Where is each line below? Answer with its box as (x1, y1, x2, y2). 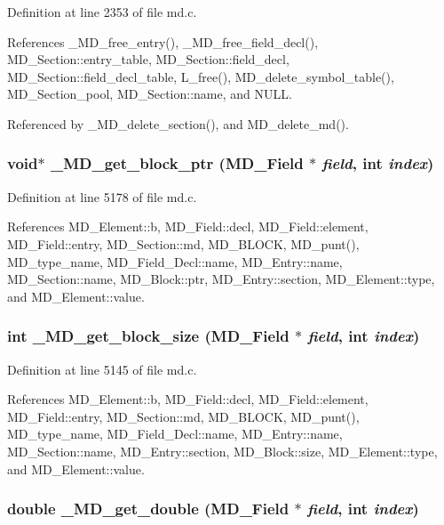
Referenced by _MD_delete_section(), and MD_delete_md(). (7, 114, 349, 133)
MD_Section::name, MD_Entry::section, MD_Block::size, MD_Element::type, (7, 441, 438, 460)
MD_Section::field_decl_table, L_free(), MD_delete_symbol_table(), (7, 67, 394, 85)
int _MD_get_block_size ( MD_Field (7, 325, 289, 347)
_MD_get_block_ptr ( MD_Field (50, 152, 304, 174)
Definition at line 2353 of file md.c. (7, 3, 197, 20)
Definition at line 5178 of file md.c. (7, 187, 197, 206)
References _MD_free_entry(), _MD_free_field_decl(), (7, 32, 319, 51)
